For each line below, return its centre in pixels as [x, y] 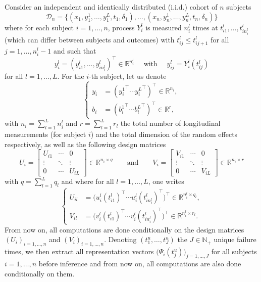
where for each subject [39, 27]
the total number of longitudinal [170, 123]
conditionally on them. [40, 273]
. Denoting [120, 239]
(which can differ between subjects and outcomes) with [90, 39]
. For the [71, 76]
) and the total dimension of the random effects [164, 134]
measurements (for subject [45, 134]
